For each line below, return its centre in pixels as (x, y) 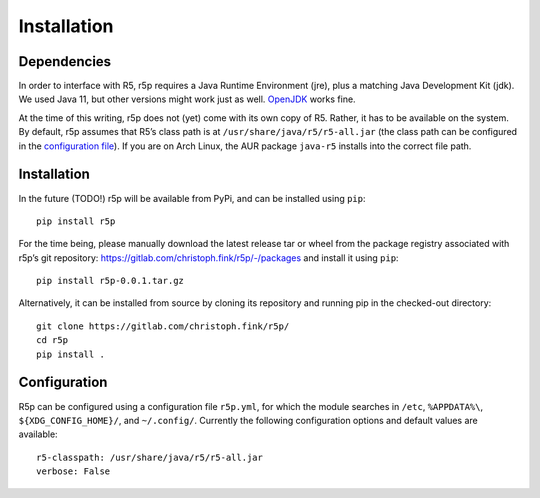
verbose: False (73, 471)
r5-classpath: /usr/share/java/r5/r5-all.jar (150, 457)
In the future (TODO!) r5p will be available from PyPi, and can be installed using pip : (192, 198)
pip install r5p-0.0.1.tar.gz (110, 281)
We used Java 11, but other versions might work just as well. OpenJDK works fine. (187, 99)
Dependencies (65, 61)
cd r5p (52, 340)
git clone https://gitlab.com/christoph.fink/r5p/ (163, 326)
